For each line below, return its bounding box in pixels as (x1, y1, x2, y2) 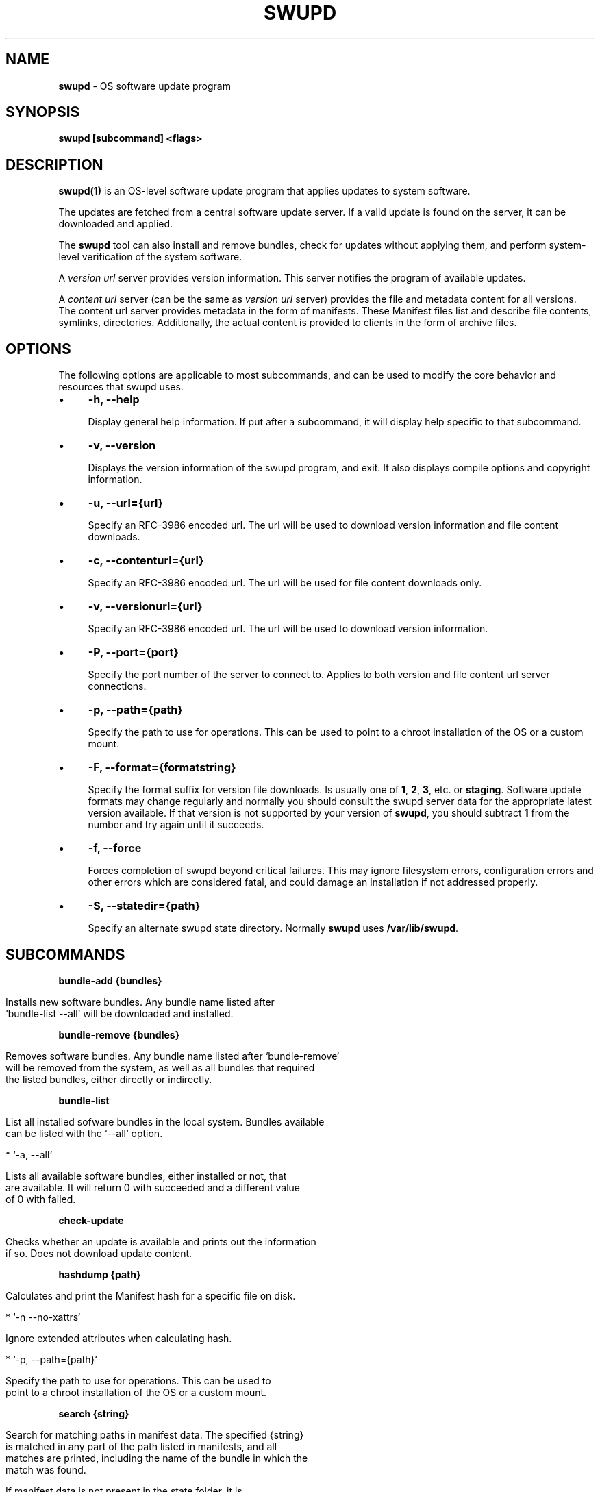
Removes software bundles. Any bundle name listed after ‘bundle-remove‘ (5, 1049, 340, 1062)
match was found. (5, 1463, 86, 1476)
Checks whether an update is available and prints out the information (5, 1235, 316, 1247)
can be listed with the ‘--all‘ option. (5, 1127, 163, 1139)
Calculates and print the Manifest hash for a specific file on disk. (5, 1289, 296, 1302)
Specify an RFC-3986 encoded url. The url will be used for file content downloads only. (88, 577, 482, 589)
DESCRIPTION (5, 156, 103, 173)
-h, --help (88, 393, 140, 407)
